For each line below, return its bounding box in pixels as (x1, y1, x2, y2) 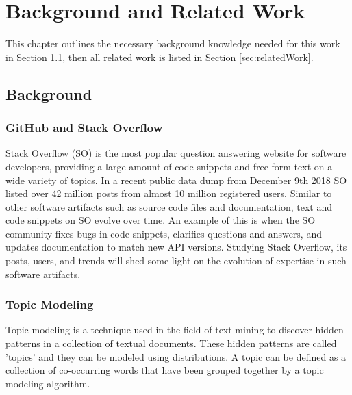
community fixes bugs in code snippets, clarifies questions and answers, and (5, 226, 322, 240)
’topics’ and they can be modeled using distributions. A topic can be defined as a (5, 349, 347, 364)
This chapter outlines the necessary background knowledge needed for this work (5, 36, 340, 51)
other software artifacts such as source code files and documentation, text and (5, 199, 332, 214)
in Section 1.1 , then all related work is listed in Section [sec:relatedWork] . (5, 49, 314, 64)
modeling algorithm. (5, 376, 90, 390)
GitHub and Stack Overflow (5, 119, 163, 136)
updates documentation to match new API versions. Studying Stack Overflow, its (5, 240, 347, 254)
